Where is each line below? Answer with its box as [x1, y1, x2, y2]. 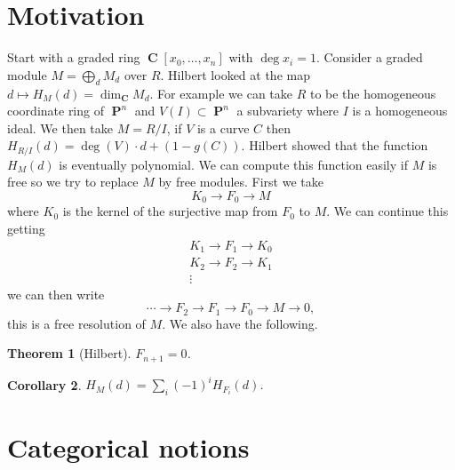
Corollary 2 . [7, 375, 82, 394]
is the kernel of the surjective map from [62, 202, 278, 220]
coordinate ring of [7, 101, 104, 120]
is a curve [196, 118, 250, 137]
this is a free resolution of [7, 314, 146, 332]
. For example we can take [149, 84, 292, 102]
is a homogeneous [352, 101, 448, 120]
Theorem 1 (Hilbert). [7, 344, 132, 362]
